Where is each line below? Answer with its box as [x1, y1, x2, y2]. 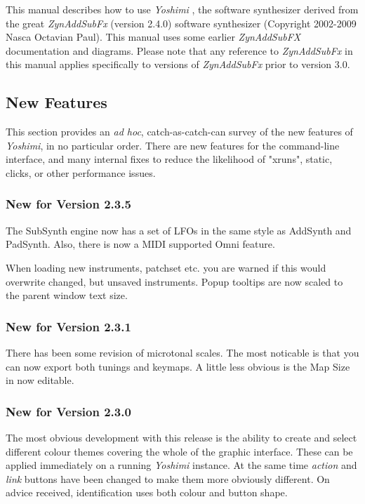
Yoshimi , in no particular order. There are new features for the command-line [6, 138, 340, 152]
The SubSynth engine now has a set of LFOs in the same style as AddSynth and [6, 223, 352, 237]
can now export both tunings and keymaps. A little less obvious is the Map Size [6, 359, 350, 373]
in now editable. [6, 373, 74, 387]
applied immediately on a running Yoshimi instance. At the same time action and [6, 458, 357, 472]
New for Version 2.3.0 [6, 402, 131, 420]
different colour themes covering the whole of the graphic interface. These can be [6, 444, 353, 458]
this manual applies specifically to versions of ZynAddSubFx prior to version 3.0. [6, 57, 350, 72]
